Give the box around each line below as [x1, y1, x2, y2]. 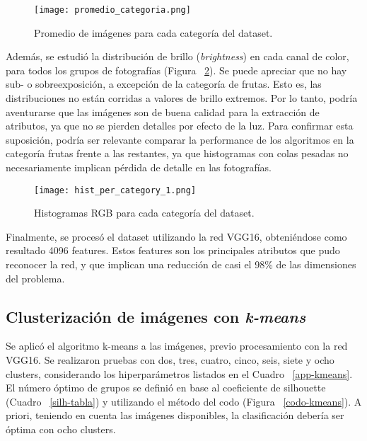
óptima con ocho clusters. [6, 421, 116, 436]
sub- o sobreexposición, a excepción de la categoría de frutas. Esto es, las [6, 76, 322, 91]
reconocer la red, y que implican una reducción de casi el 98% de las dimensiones [6, 257, 356, 272]
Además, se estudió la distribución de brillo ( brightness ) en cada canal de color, [6, 49, 349, 64]
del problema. [6, 270, 65, 285]
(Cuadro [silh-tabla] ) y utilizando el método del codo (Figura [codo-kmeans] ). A [6, 394, 362, 408]
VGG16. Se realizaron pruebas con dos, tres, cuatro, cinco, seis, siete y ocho [6, 353, 334, 367]
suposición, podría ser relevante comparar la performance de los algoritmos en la [6, 132, 354, 147]
